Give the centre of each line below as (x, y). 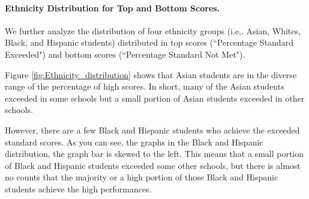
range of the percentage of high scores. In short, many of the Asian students (145, 86)
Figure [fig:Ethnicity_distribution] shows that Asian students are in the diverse (151, 74)
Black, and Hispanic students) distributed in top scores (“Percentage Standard (149, 42)
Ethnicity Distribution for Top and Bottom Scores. (112, 8)
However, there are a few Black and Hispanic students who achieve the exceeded (152, 130)
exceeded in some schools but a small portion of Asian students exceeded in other (155, 98)
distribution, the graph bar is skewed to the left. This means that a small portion (154, 154)
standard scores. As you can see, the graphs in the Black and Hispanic (134, 142)
